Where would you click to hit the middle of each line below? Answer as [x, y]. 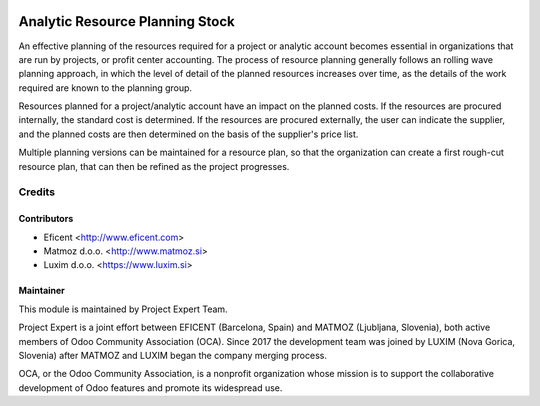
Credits [36, 192]
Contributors [46, 219]
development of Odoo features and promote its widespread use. [150, 387]
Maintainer [41, 291]
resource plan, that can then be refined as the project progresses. [154, 166]
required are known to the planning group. [105, 87]
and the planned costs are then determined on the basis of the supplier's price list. [188, 134]
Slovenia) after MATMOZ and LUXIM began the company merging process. [172, 355]
